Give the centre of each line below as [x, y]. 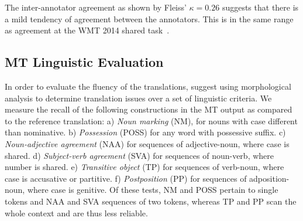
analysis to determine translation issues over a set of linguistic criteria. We [138, 98]
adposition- [269, 178]
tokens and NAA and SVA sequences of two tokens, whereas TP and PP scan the [151, 201]
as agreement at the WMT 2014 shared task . [87, 30]
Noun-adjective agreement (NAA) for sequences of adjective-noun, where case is [147, 143]
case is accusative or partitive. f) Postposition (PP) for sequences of [126, 178]
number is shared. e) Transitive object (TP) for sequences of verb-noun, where [144, 167]
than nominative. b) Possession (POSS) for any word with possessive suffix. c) [145, 132]
